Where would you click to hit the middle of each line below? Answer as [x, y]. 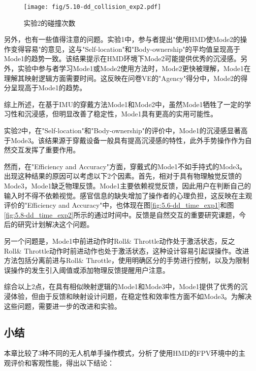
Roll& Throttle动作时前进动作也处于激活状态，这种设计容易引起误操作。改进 [127, 250]
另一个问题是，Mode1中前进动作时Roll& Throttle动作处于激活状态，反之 [120, 241]
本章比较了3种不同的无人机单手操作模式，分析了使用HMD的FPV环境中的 [121, 353]
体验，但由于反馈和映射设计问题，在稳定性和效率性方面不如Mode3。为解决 [131, 296]
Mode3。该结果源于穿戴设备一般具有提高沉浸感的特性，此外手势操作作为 [128, 140]
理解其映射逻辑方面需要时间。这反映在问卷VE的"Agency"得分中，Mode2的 [122, 78]
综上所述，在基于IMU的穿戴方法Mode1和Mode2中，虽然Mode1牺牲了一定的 [124, 104]
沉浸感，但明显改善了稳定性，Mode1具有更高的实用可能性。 [121, 114]
